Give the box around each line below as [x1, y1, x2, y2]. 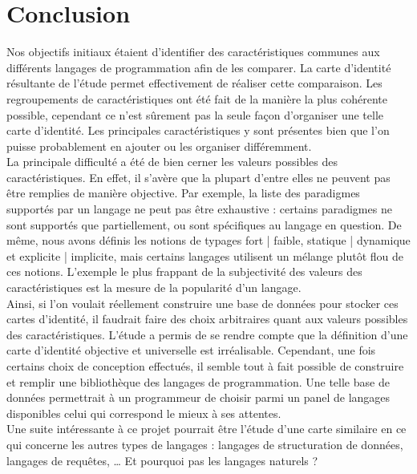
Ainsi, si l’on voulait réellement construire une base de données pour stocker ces [6, 294, 399, 311]
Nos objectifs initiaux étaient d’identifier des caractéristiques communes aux [6, 43, 380, 60]
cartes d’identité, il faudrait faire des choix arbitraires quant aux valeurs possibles [6, 310, 408, 327]
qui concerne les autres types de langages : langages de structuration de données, [6, 436, 403, 452]
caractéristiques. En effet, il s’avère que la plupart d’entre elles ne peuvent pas [6, 168, 391, 185]
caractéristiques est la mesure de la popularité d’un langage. [6, 279, 302, 296]
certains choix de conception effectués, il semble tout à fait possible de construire [6, 358, 404, 374]
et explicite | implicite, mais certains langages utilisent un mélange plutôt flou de [6, 247, 403, 264]
